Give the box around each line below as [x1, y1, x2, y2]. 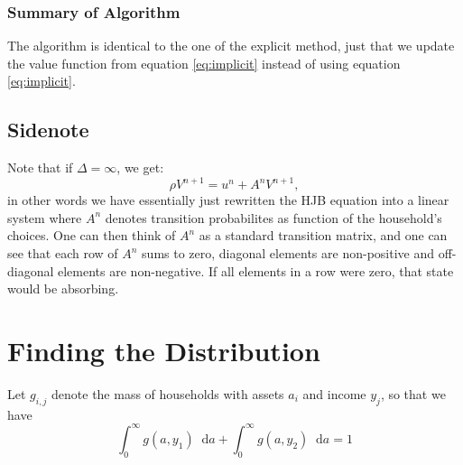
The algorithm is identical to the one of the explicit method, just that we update [7, 36, 455, 55]
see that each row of [7, 244, 118, 263]
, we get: [116, 158, 164, 177]
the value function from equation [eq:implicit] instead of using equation [7, 53, 401, 72]
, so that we [380, 384, 446, 403]
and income [302, 384, 366, 403]
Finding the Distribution [7, 332, 320, 369]
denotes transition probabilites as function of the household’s [105, 208, 442, 227]
